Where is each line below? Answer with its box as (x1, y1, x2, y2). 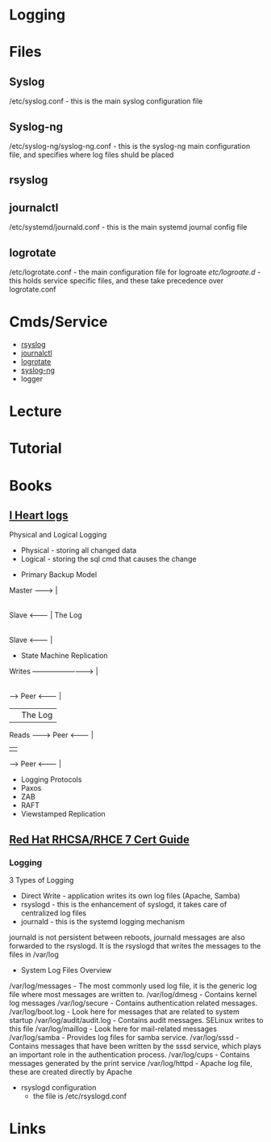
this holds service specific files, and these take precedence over (9, 276, 224, 286)
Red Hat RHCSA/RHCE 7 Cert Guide (9, 832, 190, 847)
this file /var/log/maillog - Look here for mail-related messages (9, 1024, 217, 1034)
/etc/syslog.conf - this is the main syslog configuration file (9, 96, 203, 106)
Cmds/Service (9, 313, 108, 331)
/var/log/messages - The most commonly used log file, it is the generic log (9, 981, 257, 991)
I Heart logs (9, 508, 69, 522)
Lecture (9, 402, 63, 421)
